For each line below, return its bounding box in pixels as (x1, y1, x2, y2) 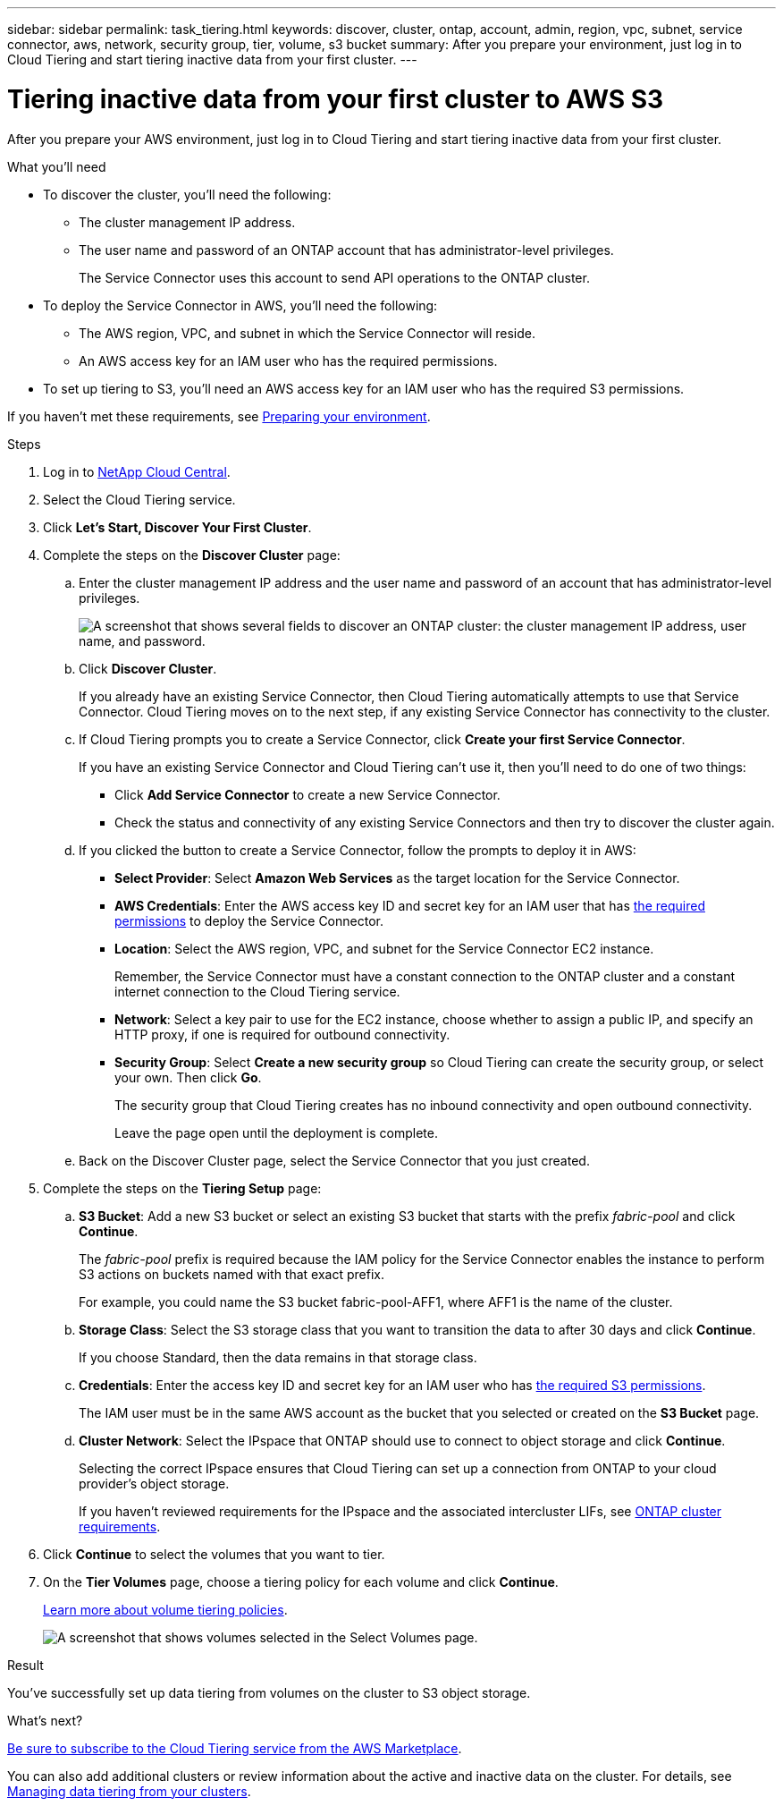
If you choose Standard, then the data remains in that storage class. (79, 1349, 477, 1365)
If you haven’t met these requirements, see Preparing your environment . (7, 408, 431, 424)
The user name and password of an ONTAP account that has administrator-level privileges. (79, 242, 614, 258)
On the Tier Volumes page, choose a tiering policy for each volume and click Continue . (43, 1573, 559, 1590)
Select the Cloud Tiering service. (43, 491, 236, 507)
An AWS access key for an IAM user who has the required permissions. (79, 352, 498, 369)
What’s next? (7, 1712, 83, 1728)
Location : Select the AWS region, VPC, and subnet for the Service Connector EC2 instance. (114, 940, 654, 956)
